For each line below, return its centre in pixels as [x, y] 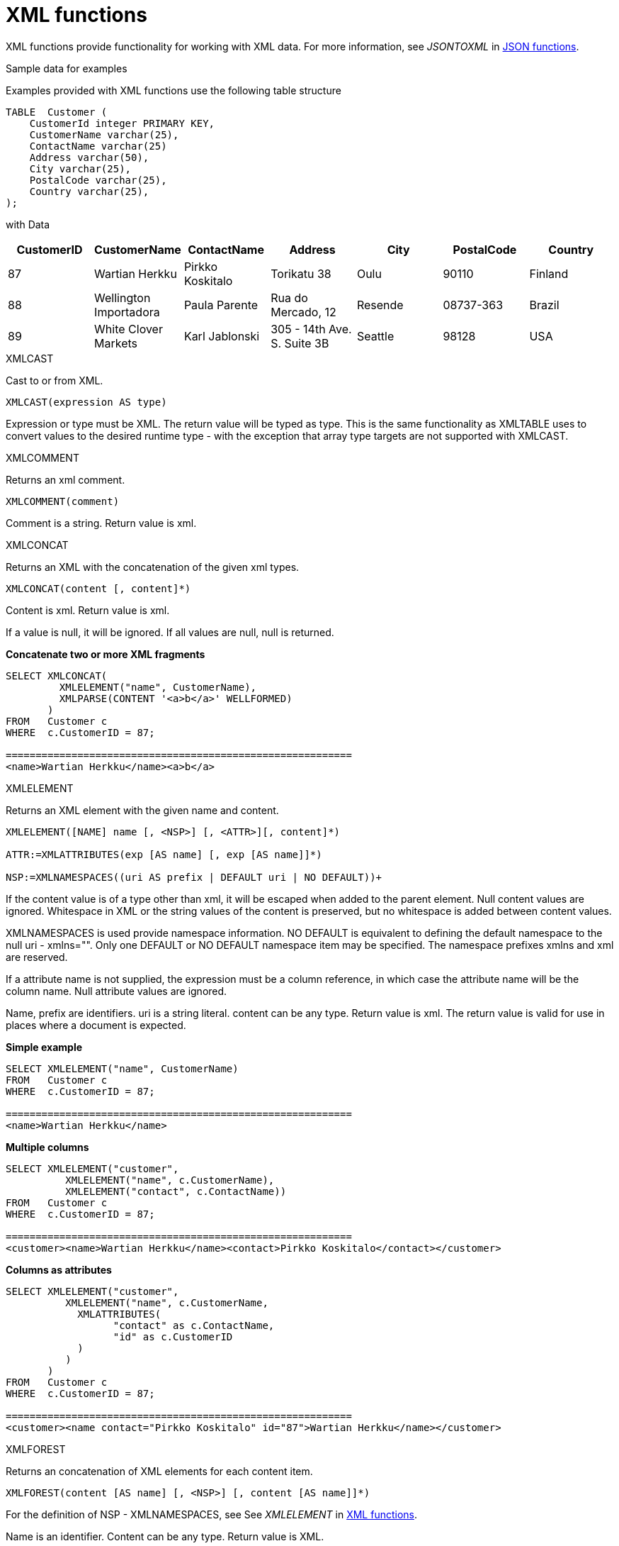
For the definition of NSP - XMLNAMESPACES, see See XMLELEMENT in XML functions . [212, 1514]
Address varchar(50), [89, 157]
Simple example [44, 1047]
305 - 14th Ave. [311, 329]
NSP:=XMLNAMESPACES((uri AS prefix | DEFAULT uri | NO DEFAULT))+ [194, 877]
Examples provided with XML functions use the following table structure [174, 90]
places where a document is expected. [96, 1025]
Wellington [123, 297]
